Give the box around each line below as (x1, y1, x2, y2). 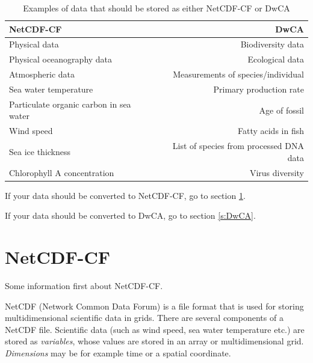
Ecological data (247, 53, 304, 66)
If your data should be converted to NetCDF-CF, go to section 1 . (5, 189, 246, 201)
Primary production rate (213, 82, 304, 95)
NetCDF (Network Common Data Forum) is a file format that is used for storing (5, 299, 304, 312)
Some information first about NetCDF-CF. (5, 279, 163, 291)
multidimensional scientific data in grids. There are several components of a (5, 311, 284, 324)
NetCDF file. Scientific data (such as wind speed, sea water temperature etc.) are (5, 323, 305, 335)
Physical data (9, 38, 59, 50)
